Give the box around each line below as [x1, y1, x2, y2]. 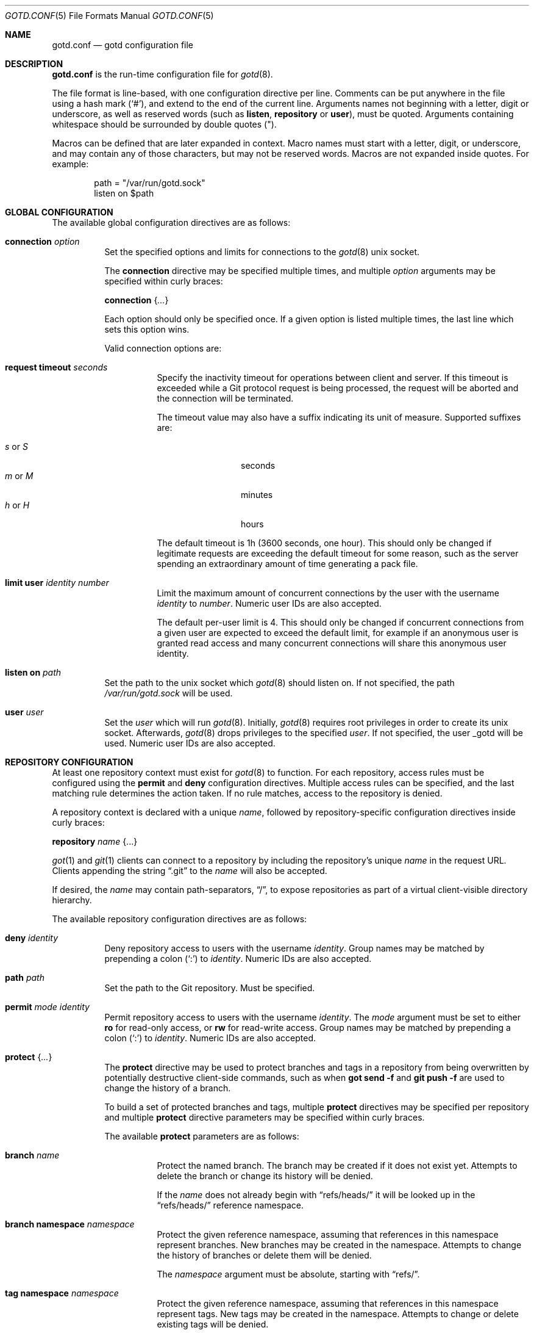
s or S [5, 441, 28, 452]
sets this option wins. [104, 324, 190, 334]
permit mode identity [5, 1002, 90, 1012]
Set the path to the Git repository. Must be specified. [104, 983, 315, 993]
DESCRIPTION [5, 59, 63, 69]
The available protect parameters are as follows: [104, 1131, 299, 1141]
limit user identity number [5, 577, 109, 588]
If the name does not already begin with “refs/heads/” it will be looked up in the [157, 1190, 475, 1200]
